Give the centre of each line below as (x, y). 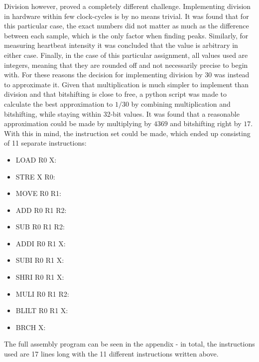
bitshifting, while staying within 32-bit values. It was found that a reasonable (122, 113)
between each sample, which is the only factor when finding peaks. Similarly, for (126, 35)
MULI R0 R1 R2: (42, 293)
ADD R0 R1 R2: (41, 210)
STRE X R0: (35, 176)
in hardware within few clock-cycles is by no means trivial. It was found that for (127, 16)
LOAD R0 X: (36, 159)
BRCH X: (31, 327)
